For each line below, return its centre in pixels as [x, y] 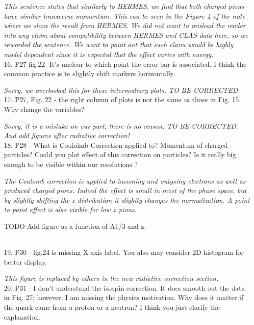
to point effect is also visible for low [57, 209]
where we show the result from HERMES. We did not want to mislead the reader [125, 25]
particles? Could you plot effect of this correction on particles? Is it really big [120, 154]
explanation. [23, 316]
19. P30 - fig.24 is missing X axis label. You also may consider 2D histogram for [124, 252]
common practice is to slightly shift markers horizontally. [89, 73]
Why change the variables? [44, 109]
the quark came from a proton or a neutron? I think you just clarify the [112, 307]
